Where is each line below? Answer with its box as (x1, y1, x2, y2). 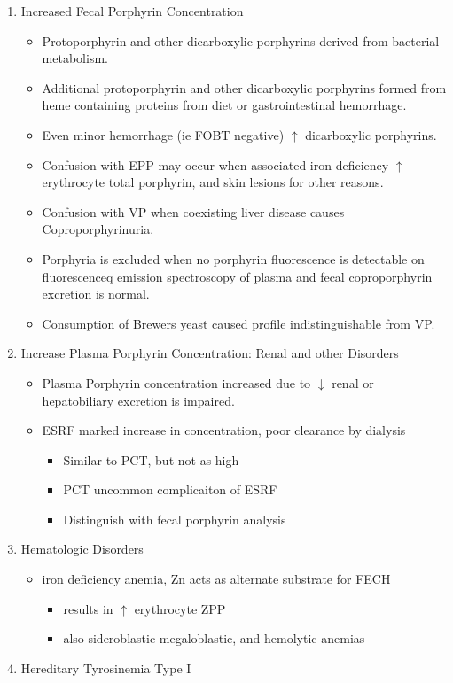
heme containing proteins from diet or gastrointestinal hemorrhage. (42, 96, 407, 114)
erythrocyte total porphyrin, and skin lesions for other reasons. (42, 173, 384, 191)
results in (63, 599, 113, 617)
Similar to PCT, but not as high (63, 450, 239, 469)
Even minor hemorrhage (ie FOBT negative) (42, 125, 285, 144)
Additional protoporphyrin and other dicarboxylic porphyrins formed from (42, 78, 447, 97)
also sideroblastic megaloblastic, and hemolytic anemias (63, 629, 365, 648)
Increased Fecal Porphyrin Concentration (20, 2, 244, 19)
